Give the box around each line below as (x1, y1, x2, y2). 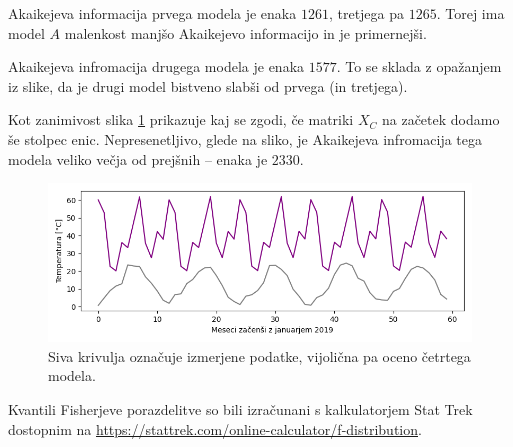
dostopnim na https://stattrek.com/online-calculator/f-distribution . (8, 418, 422, 439)
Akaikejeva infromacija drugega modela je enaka (8, 56, 305, 77)
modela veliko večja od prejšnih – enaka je (8, 148, 268, 169)
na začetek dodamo (381, 109, 500, 130)
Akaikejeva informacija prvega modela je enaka (8, 3, 297, 23)
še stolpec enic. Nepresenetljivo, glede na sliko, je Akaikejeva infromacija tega (8, 128, 483, 149)
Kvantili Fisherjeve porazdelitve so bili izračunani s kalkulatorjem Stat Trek (8, 398, 473, 419)
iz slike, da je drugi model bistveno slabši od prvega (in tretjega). (8, 75, 408, 96)
